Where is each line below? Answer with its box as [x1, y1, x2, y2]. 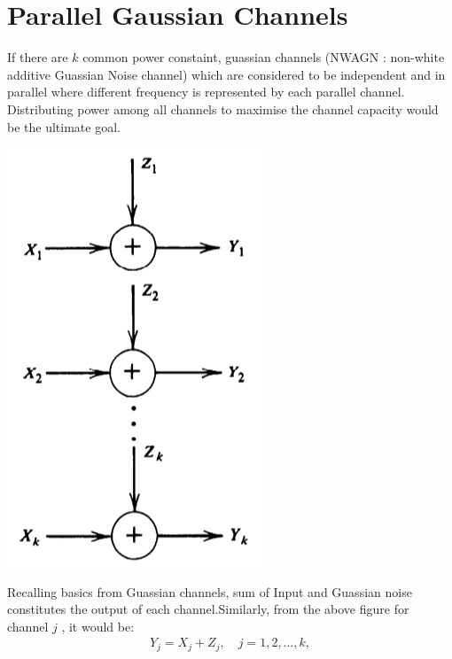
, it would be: [61, 616, 135, 635]
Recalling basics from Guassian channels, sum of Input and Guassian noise [7, 582, 412, 601]
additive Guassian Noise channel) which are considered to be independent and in [7, 65, 446, 83]
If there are [7, 48, 68, 66]
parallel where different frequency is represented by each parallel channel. [7, 82, 405, 101]
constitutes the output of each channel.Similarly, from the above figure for [7, 600, 409, 618]
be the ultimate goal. [7, 117, 121, 136]
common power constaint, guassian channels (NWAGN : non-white [82, 48, 445, 66]
